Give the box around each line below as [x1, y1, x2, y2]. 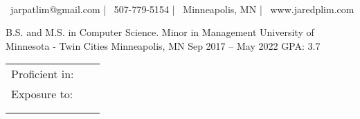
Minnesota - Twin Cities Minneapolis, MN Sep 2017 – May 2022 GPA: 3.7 [6, 38, 321, 53]
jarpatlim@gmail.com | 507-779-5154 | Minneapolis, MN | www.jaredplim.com [10, 1, 354, 16]
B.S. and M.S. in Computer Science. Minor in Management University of [6, 25, 314, 39]
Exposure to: [11, 86, 73, 102]
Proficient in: [11, 66, 74, 82]
